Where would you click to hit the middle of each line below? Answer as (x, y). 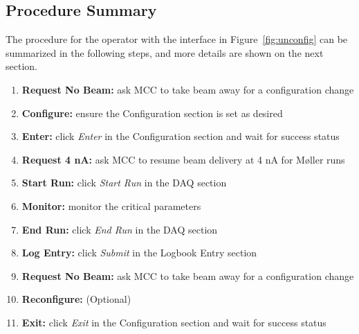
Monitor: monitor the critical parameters (111, 205)
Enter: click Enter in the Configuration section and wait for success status (181, 136)
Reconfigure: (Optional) (76, 299)
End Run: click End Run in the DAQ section (120, 229)
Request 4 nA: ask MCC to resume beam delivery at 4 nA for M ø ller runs (183, 159)
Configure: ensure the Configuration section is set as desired (152, 113)
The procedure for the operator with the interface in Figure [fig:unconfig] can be (177, 39)
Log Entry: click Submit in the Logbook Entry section (139, 253)
